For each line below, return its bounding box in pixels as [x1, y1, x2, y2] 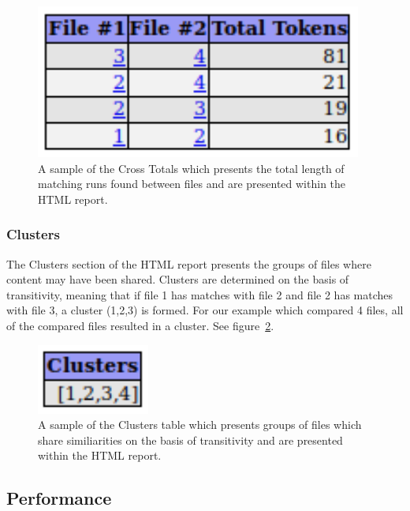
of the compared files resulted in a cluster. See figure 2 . [6, 317, 274, 333]
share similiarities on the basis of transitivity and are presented [38, 431, 343, 448]
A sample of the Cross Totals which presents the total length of [38, 160, 345, 176]
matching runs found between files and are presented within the [38, 175, 346, 192]
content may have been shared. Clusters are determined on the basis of [6, 271, 349, 287]
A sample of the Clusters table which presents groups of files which [38, 416, 362, 433]
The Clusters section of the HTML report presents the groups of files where [6, 255, 371, 272]
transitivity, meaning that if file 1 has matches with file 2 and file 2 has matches [6, 286, 393, 302]
